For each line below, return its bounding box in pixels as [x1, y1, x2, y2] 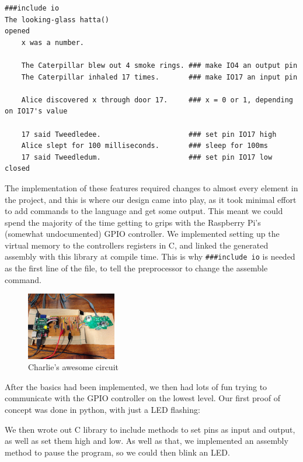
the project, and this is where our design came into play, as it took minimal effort [5, 193, 297, 205]
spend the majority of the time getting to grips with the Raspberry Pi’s [5, 216, 261, 228]
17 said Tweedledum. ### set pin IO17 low [21, 153, 273, 161]
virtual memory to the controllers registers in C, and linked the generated [5, 239, 269, 251]
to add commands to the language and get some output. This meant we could [5, 205, 283, 217]
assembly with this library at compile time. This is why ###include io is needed [5, 250, 295, 263]
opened [5, 27, 30, 36]
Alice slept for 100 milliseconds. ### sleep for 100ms [21, 142, 269, 150]
